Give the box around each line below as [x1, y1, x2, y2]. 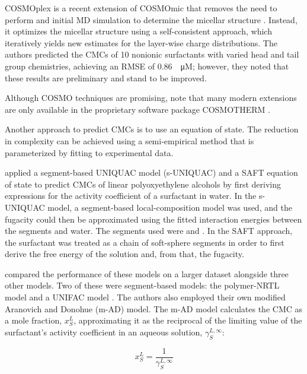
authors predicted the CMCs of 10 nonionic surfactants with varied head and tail [5, 48, 299, 61]
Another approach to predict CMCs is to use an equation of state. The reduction [5, 123, 299, 135]
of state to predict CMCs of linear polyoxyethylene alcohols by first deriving [5, 178, 281, 190]
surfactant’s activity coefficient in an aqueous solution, [5, 325, 203, 338]
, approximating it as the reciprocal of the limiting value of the [73, 314, 302, 327]
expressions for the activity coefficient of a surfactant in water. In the [5, 189, 257, 202]
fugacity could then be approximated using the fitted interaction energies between [5, 213, 302, 225]
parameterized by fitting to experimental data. [5, 146, 174, 159]
